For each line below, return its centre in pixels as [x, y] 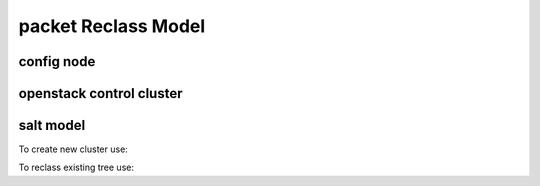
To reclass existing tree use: [76, 167]
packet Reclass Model [112, 26]
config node [57, 61]
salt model [52, 125]
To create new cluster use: [73, 149]
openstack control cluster [100, 93]
